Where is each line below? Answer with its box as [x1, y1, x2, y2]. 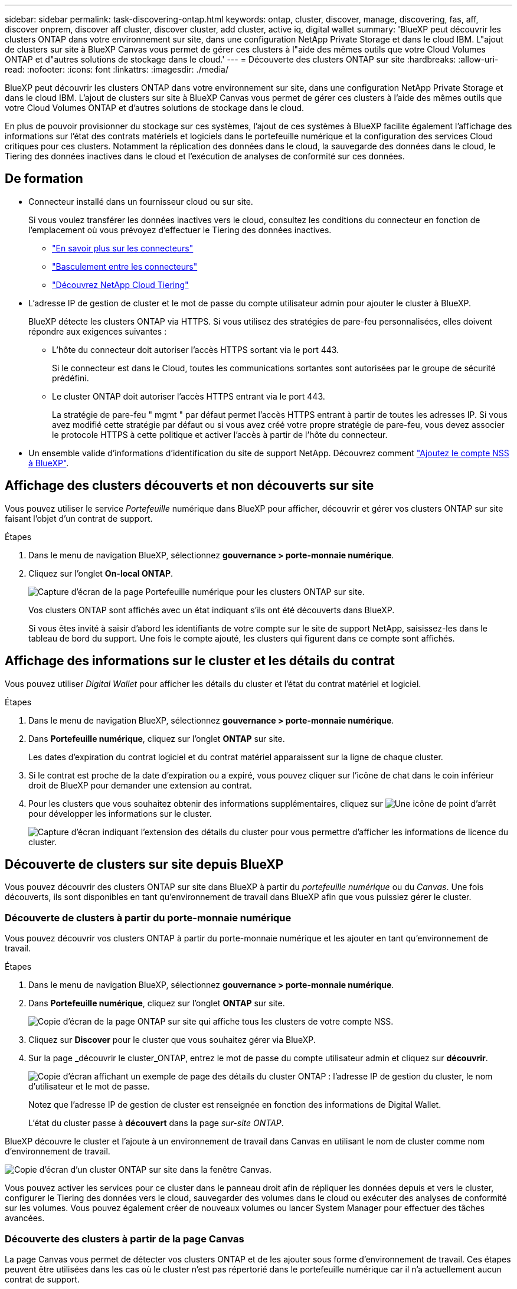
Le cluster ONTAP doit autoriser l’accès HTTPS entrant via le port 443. [52, 391, 325, 401]
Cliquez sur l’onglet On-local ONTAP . [28, 568, 174, 578]
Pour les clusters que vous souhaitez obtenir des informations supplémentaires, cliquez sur [28, 798, 383, 809]
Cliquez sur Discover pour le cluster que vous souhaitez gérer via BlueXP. [28, 1035, 316, 1045]
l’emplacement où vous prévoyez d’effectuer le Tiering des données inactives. [28, 224, 332, 235]
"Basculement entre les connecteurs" [52, 261, 198, 271]
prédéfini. [52, 372, 89, 383]
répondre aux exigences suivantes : [28, 326, 167, 336]
